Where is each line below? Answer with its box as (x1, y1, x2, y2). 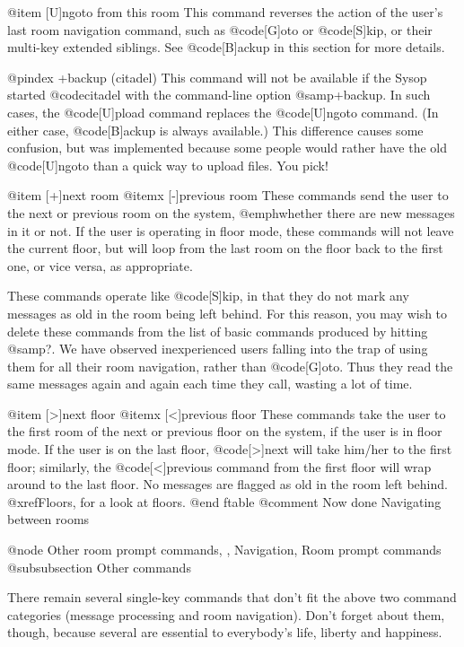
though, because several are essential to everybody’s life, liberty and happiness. (7, 623, 442, 642)
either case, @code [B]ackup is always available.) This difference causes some (7, 120, 424, 139)
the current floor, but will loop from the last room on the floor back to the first (7, 239, 443, 258)
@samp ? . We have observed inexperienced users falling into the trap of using (7, 339, 428, 358)
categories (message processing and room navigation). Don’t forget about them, (7, 605, 445, 624)
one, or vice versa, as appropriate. (7, 256, 193, 275)
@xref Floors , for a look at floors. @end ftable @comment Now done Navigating (7, 492, 442, 511)
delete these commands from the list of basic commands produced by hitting (7, 321, 428, 340)
